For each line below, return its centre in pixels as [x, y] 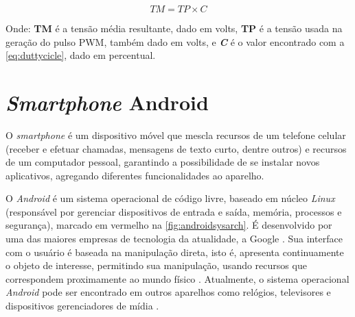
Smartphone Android [107, 102]
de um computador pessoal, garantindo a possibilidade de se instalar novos [163, 162]
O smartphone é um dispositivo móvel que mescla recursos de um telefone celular [176, 135]
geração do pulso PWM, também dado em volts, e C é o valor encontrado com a [175, 41]
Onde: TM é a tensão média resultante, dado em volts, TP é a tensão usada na [174, 28]
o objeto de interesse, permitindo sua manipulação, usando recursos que [156, 265]
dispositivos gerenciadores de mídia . [82, 306]
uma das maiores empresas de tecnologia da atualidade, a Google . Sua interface [174, 239]
